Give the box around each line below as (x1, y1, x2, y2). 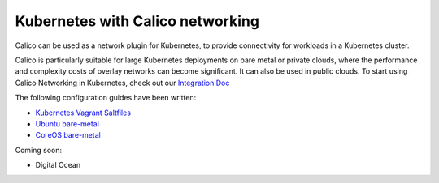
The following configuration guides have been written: (15, 93, 197, 103)
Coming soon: (15, 145, 63, 155)
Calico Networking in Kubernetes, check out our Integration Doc (15, 78, 230, 87)
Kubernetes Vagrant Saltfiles (35, 108, 132, 117)
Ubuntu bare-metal (35, 118, 99, 129)
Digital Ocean (35, 160, 81, 170)
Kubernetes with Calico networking (15, 12, 260, 30)
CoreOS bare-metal (35, 130, 101, 140)
